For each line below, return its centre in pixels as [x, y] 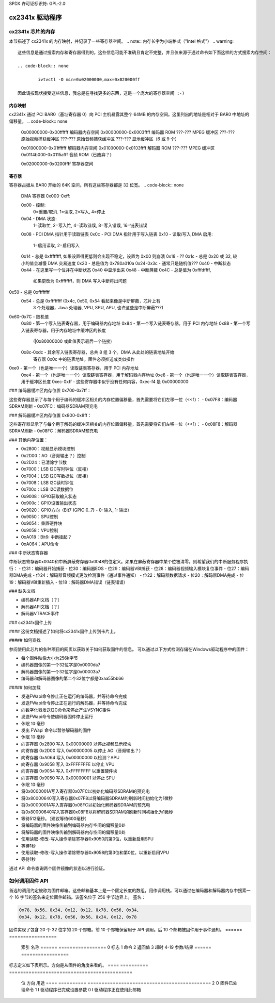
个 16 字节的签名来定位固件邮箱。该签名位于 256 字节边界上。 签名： [77, 897]
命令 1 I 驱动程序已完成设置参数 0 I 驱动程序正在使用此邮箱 [83, 990]
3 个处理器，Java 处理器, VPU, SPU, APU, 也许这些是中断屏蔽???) [98, 308]
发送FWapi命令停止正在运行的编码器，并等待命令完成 [74, 696]
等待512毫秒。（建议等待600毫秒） [55, 819]
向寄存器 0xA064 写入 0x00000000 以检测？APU [70, 757]
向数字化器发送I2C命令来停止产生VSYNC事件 [66, 710]
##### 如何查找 [25, 640]
